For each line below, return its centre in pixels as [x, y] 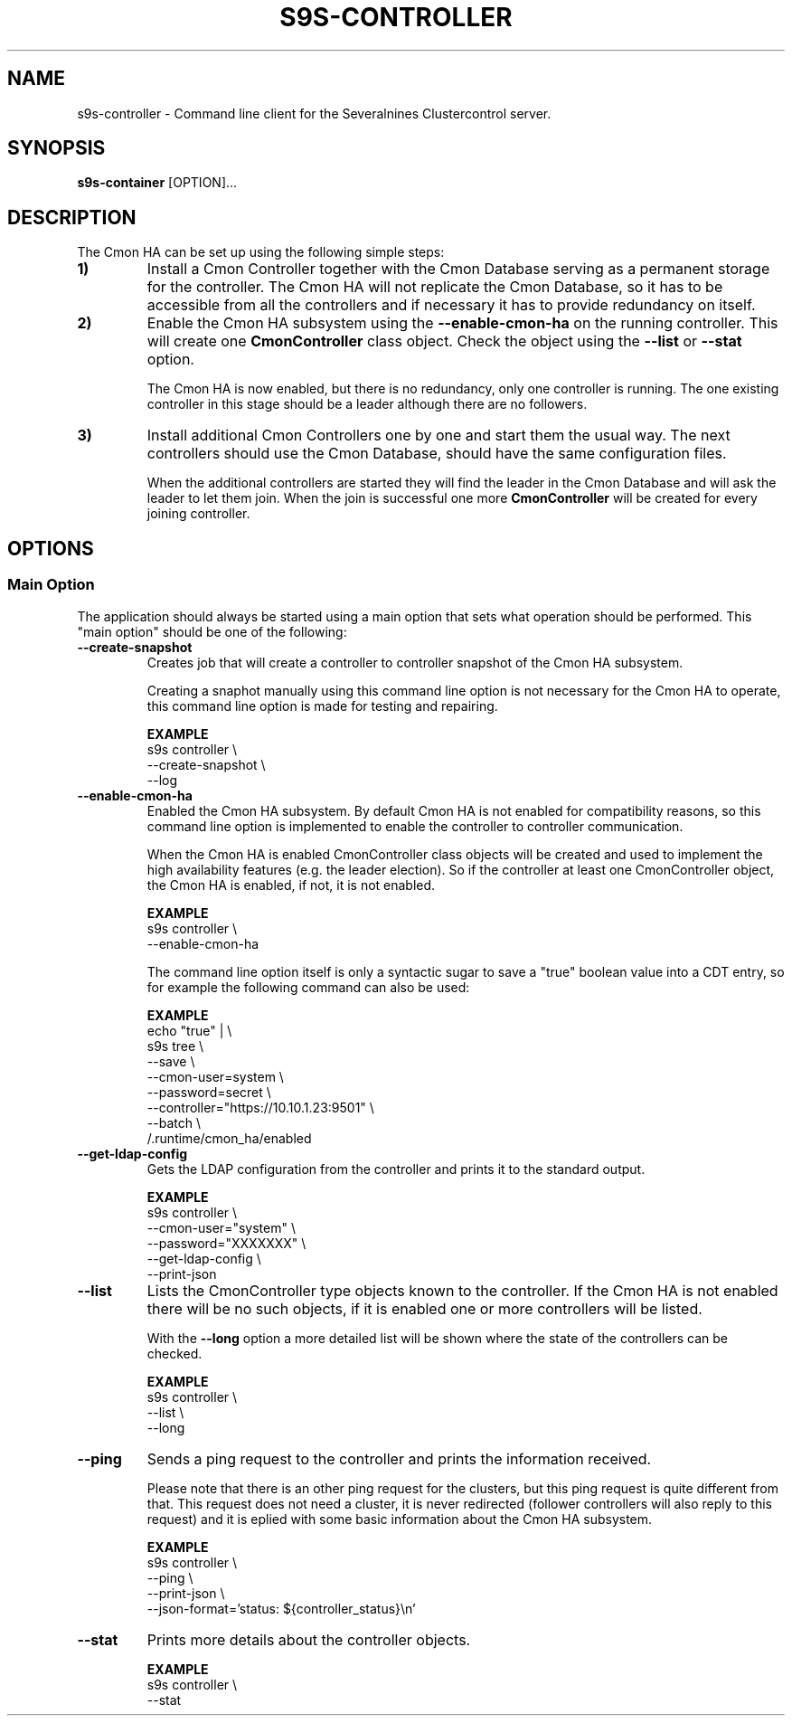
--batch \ [174, 1122]
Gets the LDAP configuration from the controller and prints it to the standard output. [396, 1169]
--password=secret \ [209, 1092]
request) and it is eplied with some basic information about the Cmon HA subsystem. [400, 1519]
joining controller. [198, 514]
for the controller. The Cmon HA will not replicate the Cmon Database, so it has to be [435, 287]
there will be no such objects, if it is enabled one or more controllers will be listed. [424, 1308]
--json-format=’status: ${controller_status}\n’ [281, 1608]
